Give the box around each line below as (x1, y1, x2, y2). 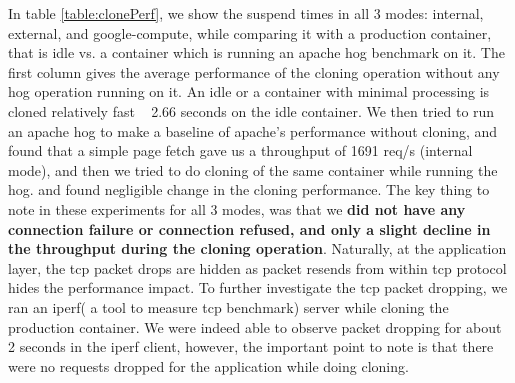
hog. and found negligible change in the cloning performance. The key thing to (8, 179, 490, 200)
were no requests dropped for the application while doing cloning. (8, 355, 409, 376)
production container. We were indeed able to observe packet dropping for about (8, 316, 502, 337)
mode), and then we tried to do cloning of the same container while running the (8, 159, 498, 180)
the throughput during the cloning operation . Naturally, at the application (8, 238, 507, 259)
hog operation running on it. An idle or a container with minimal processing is (8, 81, 490, 102)
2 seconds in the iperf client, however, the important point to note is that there (8, 336, 494, 357)
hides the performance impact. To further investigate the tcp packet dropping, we (8, 277, 508, 298)
